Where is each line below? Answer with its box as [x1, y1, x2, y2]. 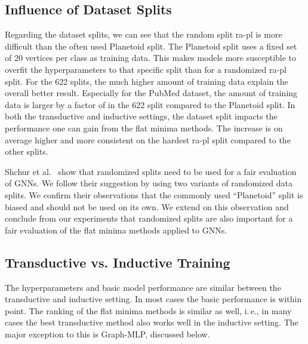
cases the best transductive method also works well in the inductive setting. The [5, 316, 298, 328]
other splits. [5, 145, 48, 158]
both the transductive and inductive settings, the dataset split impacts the [5, 110, 278, 122]
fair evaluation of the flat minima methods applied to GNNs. [5, 223, 227, 236]
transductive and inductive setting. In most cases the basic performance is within [5, 293, 302, 305]
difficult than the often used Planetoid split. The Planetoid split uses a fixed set [5, 39, 297, 52]
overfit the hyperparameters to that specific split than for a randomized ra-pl [5, 63, 287, 75]
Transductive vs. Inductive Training [5, 253, 230, 271]
